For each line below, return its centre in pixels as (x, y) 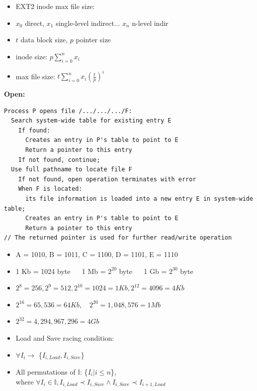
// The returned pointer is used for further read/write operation (118, 238)
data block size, (44, 40)
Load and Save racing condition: (65, 337)
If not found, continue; (59, 160)
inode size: (32, 56)
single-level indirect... (88, 23)
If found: (34, 130)
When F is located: (50, 189)
